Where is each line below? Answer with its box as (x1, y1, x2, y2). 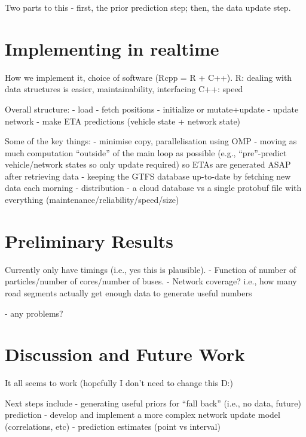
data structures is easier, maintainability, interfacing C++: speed (5, 83, 243, 95)
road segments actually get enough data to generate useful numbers (5, 286, 252, 299)
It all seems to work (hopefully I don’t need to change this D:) (5, 377, 233, 389)
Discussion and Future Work (5, 342, 245, 366)
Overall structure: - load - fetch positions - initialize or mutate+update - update (5, 102, 299, 115)
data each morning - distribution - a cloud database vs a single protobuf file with (5, 181, 302, 194)
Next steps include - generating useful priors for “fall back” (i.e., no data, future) (5, 396, 301, 409)
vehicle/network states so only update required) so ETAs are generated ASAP (5, 158, 291, 171)
